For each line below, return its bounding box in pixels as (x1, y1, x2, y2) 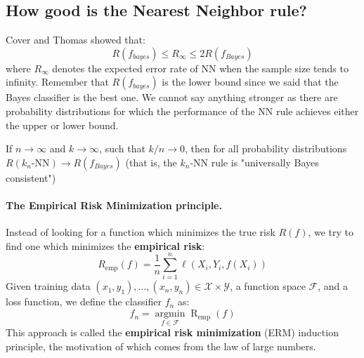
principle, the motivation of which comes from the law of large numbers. (6, 338, 316, 353)
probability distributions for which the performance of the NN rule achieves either (6, 103, 359, 118)
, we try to (308, 225, 354, 239)
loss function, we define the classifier (6, 294, 162, 309)
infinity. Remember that (6, 74, 109, 89)
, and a (318, 279, 349, 293)
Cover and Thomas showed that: (6, 32, 145, 47)
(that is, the (125, 154, 177, 169)
